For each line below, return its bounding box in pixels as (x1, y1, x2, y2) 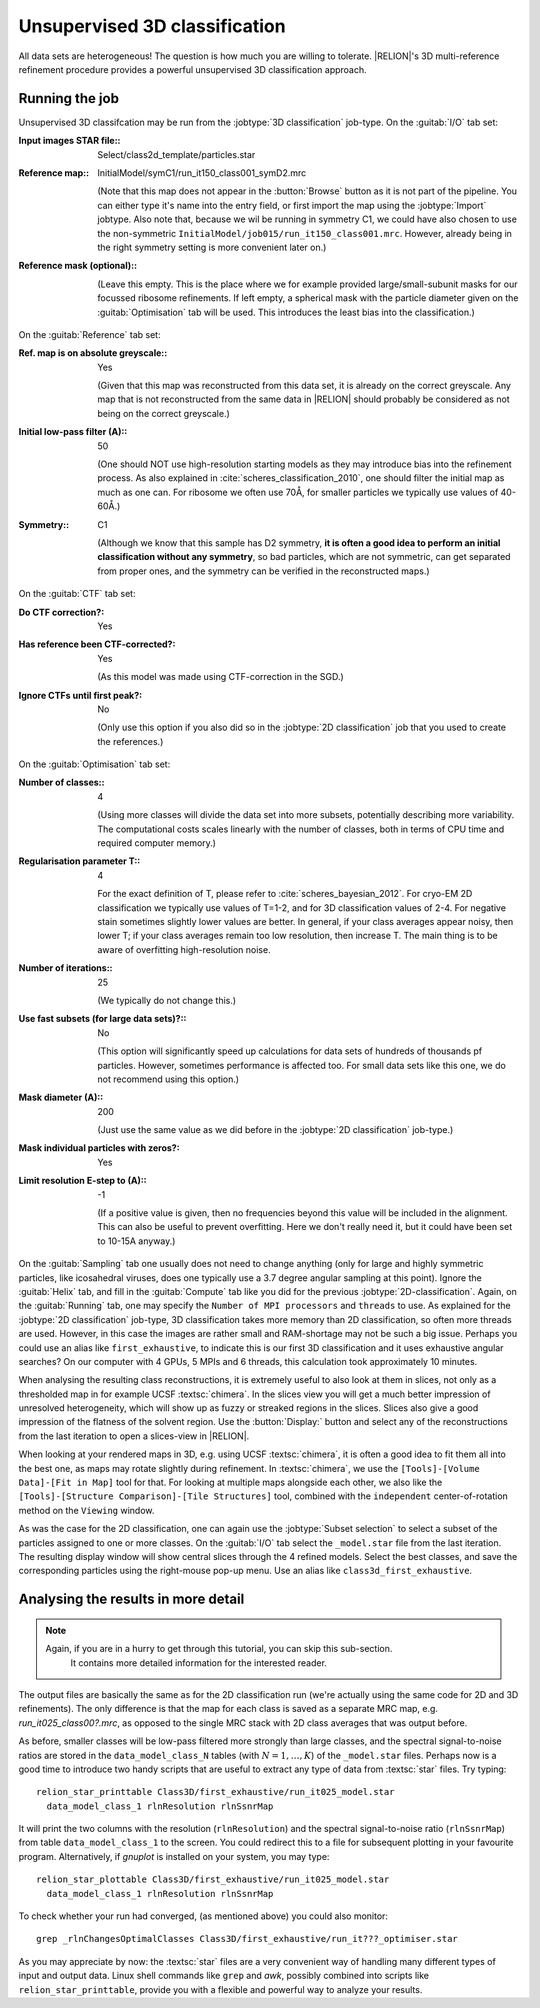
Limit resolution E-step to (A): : (18, 1175, 147, 1187)
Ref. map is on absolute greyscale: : (18, 347, 168, 359)
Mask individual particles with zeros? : (18, 1142, 180, 1154)
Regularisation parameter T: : (18, 855, 141, 867)
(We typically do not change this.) (97, 994, 237, 1006)
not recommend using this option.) (97, 1073, 240, 1085)
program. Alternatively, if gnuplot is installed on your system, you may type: (18, 1850, 330, 1862)
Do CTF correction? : (18, 606, 105, 618)
